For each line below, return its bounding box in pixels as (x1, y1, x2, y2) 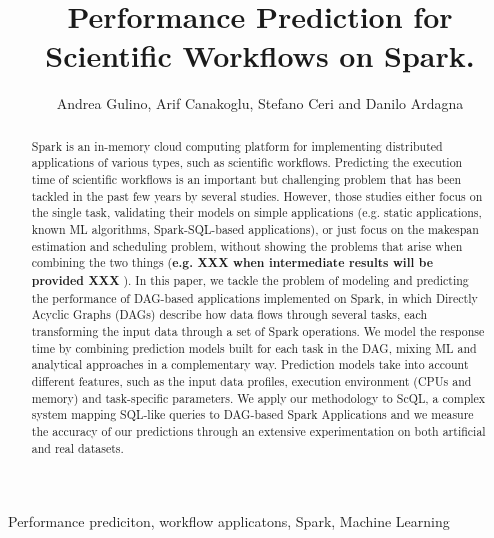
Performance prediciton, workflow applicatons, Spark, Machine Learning (8, 511, 450, 532)
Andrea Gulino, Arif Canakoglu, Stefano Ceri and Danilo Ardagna (56, 93, 464, 114)
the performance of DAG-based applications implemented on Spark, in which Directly (31, 289, 478, 306)
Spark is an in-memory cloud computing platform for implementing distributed (31, 137, 443, 154)
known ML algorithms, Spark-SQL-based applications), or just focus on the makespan (31, 220, 479, 237)
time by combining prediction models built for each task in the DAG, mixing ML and (31, 339, 477, 356)
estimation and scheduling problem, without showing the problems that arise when (31, 237, 463, 254)
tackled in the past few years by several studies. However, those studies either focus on (31, 187, 483, 204)
